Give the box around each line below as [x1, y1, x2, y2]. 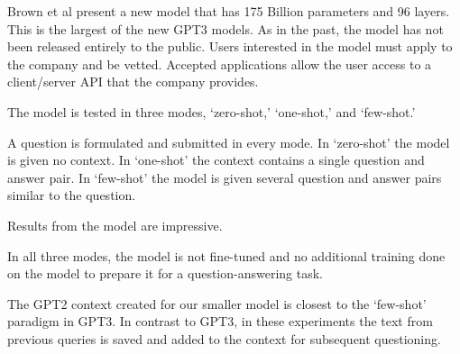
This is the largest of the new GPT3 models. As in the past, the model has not [7, 19, 444, 38]
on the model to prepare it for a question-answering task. [7, 264, 323, 283]
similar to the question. [7, 186, 136, 204]
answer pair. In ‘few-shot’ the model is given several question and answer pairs [7, 168, 442, 186]
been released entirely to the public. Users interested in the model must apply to [7, 37, 453, 56]
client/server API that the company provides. [7, 72, 259, 91]
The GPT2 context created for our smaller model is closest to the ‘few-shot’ [7, 294, 427, 313]
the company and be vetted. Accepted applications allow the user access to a [7, 54, 432, 73]
